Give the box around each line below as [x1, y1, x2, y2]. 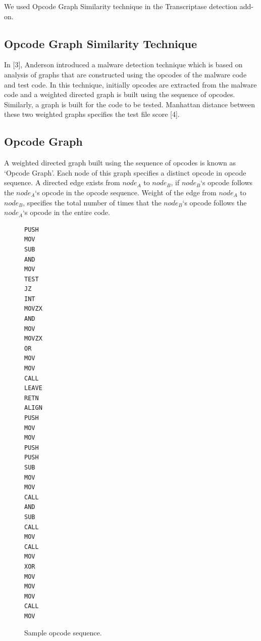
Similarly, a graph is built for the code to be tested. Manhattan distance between [4, 99, 255, 109]
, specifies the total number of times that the [23, 197, 162, 207]
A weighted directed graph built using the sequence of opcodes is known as [4, 157, 236, 168]
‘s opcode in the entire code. [23, 207, 110, 218]
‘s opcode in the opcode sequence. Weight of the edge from [35, 187, 217, 197]
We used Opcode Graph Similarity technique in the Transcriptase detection [4, 1, 238, 11]
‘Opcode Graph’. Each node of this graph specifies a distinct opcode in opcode [4, 167, 246, 178]
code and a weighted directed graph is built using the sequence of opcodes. [4, 89, 235, 100]
